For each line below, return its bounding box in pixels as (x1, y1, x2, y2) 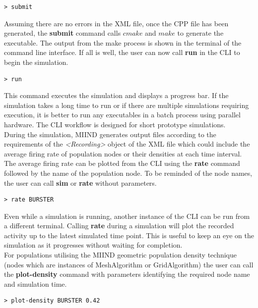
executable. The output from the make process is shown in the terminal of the (4, 37, 242, 48)
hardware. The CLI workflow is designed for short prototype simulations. (4, 119, 226, 129)
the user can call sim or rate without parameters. (4, 177, 157, 188)
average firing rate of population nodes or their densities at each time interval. (4, 148, 242, 158)
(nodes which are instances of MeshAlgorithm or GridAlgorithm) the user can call (4, 259, 254, 269)
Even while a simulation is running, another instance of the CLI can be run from (4, 210, 250, 221)
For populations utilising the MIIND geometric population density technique (4, 250, 237, 260)
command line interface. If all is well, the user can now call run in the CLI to (4, 47, 240, 57)
